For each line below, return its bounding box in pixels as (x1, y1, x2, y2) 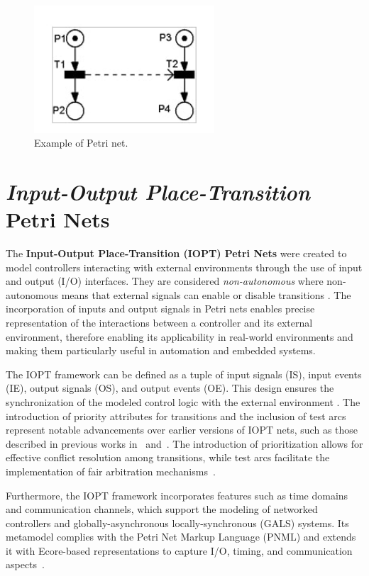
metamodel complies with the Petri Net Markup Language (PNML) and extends (6, 529, 356, 544)
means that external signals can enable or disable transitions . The (61, 287, 351, 302)
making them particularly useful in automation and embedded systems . (6, 343, 316, 358)
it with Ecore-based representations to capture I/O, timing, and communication (6, 543, 353, 558)
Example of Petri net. (34, 135, 128, 150)
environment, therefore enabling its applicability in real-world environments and (6, 329, 353, 344)
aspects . (6, 557, 45, 572)
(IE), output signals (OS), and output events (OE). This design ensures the (6, 380, 334, 395)
